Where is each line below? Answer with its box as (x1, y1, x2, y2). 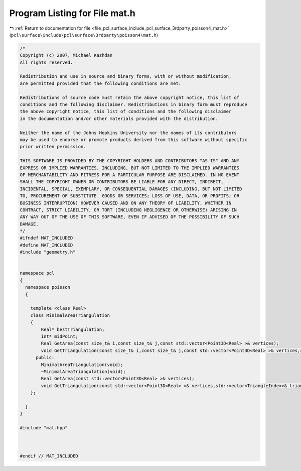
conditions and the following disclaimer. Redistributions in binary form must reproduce (20, 102, 248, 107)
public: (36, 355, 55, 361)
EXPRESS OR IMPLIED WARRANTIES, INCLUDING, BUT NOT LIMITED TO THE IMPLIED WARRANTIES (20, 165, 240, 171)
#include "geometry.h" (20, 249, 76, 255)
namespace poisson (25, 284, 70, 290)
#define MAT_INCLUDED (20, 242, 73, 248)
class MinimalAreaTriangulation (30, 312, 110, 318)
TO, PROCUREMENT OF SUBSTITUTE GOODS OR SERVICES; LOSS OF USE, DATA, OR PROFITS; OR (20, 193, 240, 199)
